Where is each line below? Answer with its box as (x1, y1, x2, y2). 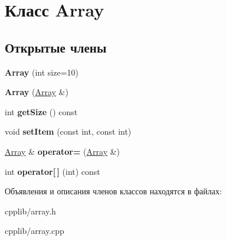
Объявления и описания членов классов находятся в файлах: (5, 185, 222, 197)
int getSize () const (5, 105, 78, 118)
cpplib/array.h (5, 204, 56, 217)
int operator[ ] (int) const (5, 165, 100, 177)
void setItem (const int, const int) (5, 125, 132, 138)
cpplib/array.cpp (5, 224, 64, 237)
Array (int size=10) (5, 66, 79, 78)
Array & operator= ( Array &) (5, 145, 120, 157)
